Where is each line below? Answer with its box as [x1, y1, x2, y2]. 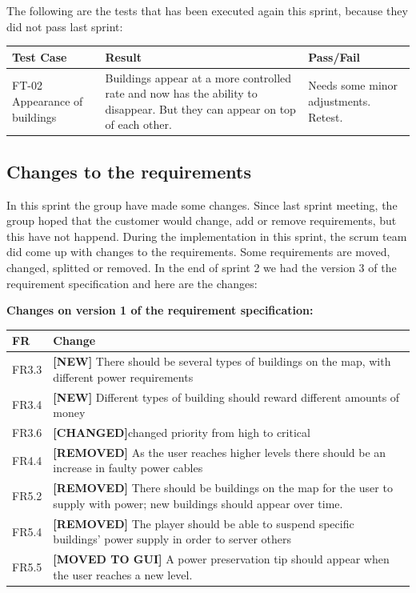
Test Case [12, 48, 67, 65]
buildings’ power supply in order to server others [53, 531, 292, 547]
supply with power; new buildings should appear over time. [53, 495, 343, 511]
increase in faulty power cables [53, 459, 203, 476]
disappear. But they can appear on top [105, 100, 296, 117]
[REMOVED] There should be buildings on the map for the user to [53, 479, 393, 496]
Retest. [308, 108, 343, 125]
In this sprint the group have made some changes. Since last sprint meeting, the [6, 196, 398, 213]
